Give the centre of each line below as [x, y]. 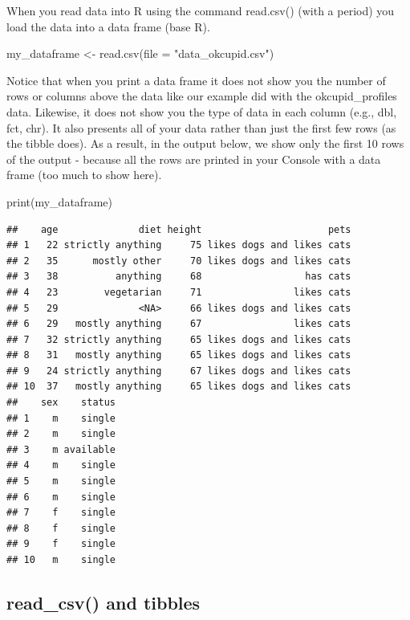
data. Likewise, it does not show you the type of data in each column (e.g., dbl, [202, 111]
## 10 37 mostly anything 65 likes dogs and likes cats [179, 387]
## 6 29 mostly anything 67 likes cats [179, 324]
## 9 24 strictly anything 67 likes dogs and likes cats [179, 371]
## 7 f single [61, 513]
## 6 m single [61, 497]
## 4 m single [61, 465]
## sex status [61, 403]
